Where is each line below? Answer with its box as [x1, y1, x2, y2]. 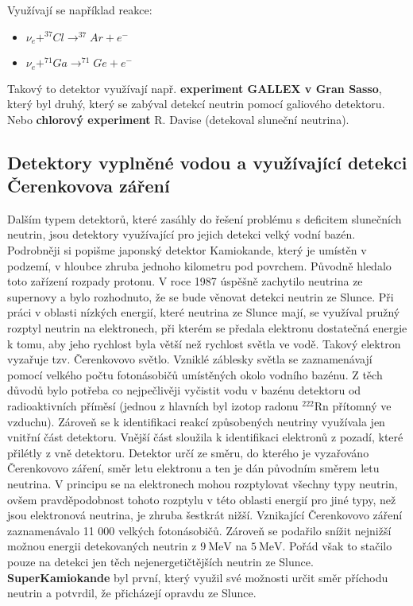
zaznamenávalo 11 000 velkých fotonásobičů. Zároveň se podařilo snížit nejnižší [7, 522, 392, 538]
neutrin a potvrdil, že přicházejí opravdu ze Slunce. [7, 585, 257, 601]
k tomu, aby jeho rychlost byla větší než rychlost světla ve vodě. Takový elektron [7, 335, 401, 352]
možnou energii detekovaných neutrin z [7, 538, 197, 554]
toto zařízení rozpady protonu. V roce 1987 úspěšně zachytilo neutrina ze [7, 273, 363, 289]
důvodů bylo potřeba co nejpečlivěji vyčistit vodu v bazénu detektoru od [7, 382, 361, 398]
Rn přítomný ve [314, 398, 392, 414]
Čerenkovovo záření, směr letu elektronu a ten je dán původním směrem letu [7, 460, 380, 476]
